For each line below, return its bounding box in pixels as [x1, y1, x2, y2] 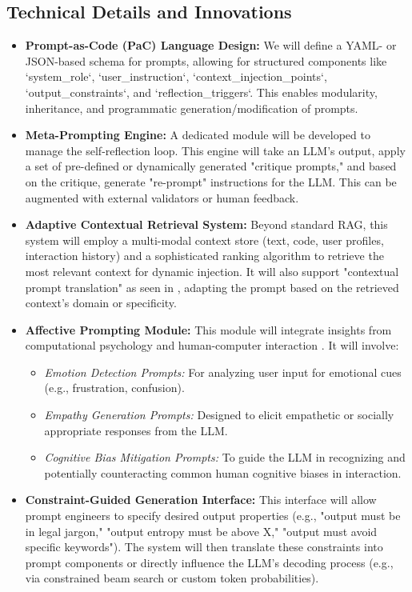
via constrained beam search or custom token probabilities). [25, 570, 319, 586]
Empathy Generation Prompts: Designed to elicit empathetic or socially [44, 406, 394, 423]
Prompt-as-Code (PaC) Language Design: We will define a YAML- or [25, 37, 397, 54]
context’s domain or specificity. [25, 294, 177, 311]
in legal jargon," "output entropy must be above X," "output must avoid [25, 522, 378, 539]
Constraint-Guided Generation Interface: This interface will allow [25, 491, 377, 508]
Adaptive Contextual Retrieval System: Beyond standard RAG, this [25, 216, 388, 233]
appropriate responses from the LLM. [44, 422, 228, 438]
